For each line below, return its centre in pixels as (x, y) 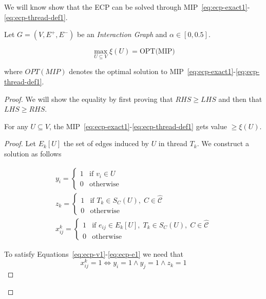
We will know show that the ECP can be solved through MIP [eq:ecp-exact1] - (127, 7)
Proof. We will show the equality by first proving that (89, 99)
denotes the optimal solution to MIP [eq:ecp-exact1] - (152, 71)
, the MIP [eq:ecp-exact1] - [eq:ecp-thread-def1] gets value (138, 126)
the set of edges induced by (106, 143)
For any (16, 126)
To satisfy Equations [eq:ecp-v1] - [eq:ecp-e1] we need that (94, 253)
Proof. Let (20, 143)
